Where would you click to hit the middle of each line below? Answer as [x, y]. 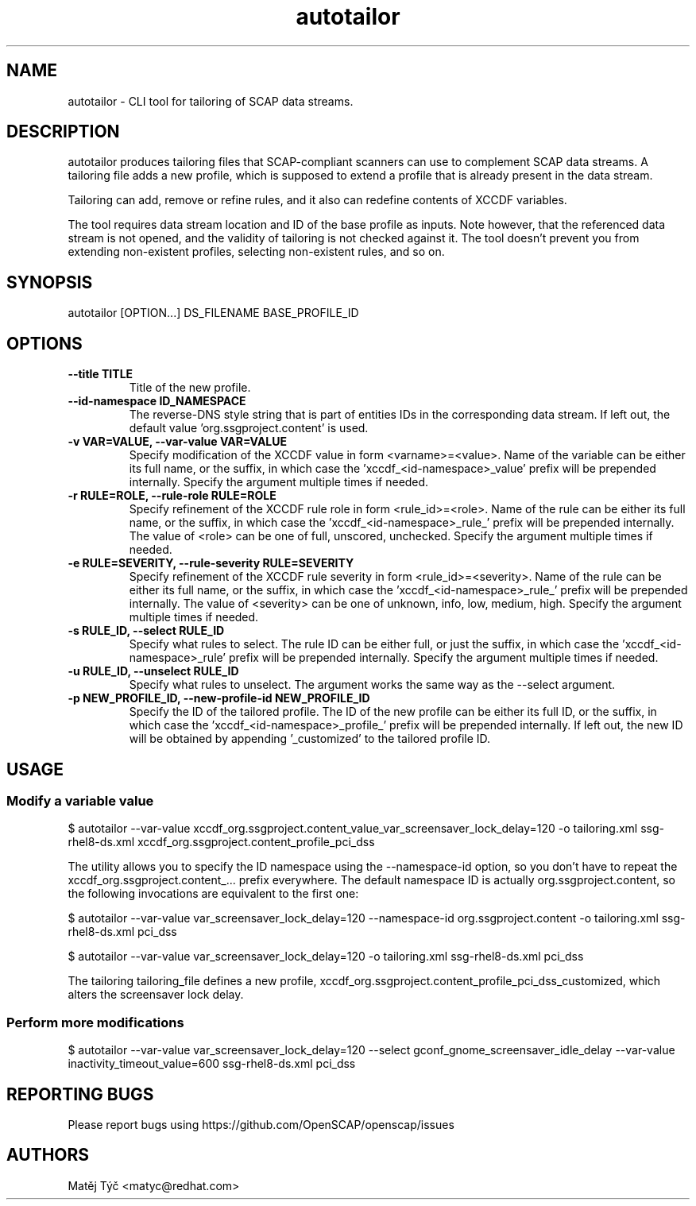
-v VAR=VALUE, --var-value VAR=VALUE [177, 442]
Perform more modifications [95, 1022]
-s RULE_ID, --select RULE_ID [146, 631]
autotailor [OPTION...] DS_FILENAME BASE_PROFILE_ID [213, 313]
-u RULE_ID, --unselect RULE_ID [153, 671]
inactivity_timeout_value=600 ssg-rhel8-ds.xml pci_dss [212, 1064]
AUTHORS [48, 1155]
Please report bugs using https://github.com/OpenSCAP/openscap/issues [261, 1124]
